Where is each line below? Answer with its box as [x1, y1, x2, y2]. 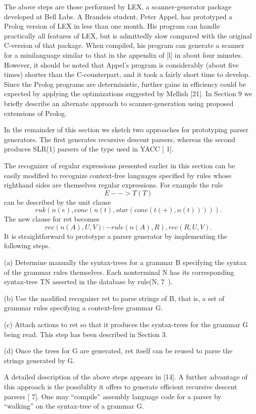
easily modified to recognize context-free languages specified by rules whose [4, 170, 232, 180]
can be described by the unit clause [4, 196, 111, 207]
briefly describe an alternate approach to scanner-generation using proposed [4, 98, 234, 108]
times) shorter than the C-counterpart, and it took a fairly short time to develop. [4, 69, 250, 79]
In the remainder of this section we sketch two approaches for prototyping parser [4, 124, 249, 135]
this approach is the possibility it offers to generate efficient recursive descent [4, 381, 237, 391]
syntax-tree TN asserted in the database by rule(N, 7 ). [4, 276, 173, 287]
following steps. [4, 240, 50, 251]
